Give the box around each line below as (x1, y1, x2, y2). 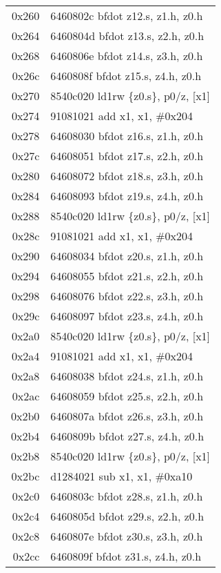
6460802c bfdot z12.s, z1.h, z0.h (50, 8, 203, 23)
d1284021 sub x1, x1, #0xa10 (50, 468, 193, 484)
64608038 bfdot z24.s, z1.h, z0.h (50, 368, 204, 384)
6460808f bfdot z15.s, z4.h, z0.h (50, 68, 202, 84)
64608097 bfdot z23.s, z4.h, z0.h (50, 308, 204, 324)
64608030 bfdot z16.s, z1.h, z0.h (50, 128, 204, 144)
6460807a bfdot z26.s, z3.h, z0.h (50, 408, 204, 424)
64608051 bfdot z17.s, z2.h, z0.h (50, 148, 204, 164)
